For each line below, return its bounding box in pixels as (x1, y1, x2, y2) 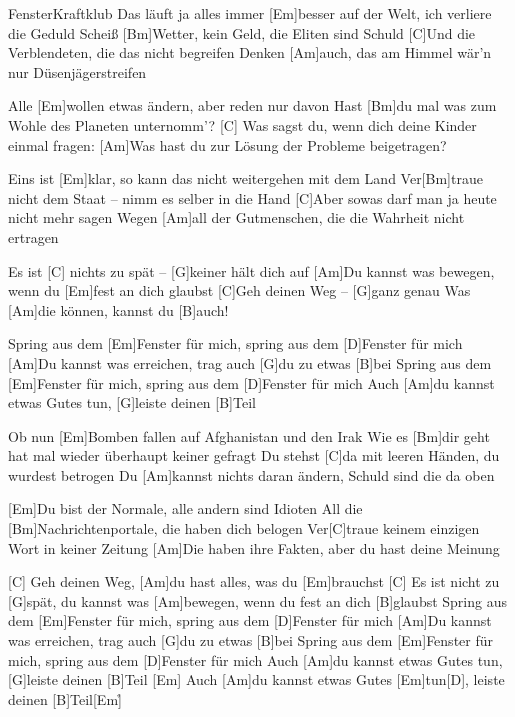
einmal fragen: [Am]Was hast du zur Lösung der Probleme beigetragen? (8, 134, 447, 155)
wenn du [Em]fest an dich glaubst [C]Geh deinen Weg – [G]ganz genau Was (8, 280, 471, 301)
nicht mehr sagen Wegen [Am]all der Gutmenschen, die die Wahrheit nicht (8, 207, 465, 228)
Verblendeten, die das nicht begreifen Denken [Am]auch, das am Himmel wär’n (8, 42, 492, 63)
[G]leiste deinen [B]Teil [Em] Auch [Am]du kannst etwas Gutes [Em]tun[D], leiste (8, 669, 505, 690)
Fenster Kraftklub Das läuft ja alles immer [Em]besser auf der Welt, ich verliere (8, 3, 492, 23)
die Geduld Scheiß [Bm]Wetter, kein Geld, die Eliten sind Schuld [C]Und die (8, 22, 476, 43)
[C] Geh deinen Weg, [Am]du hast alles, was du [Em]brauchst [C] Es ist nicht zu (8, 571, 500, 592)
